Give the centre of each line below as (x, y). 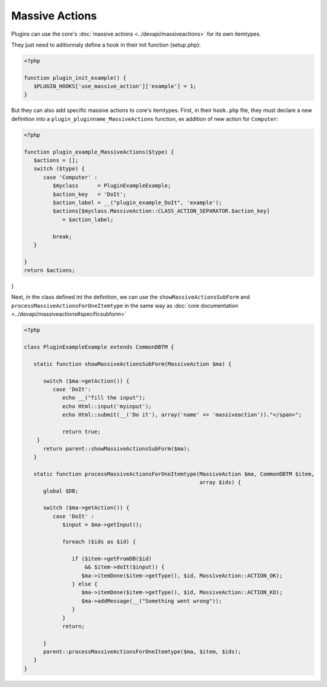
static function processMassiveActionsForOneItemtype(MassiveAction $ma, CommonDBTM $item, (174, 474)
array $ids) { (220, 483)
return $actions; (50, 270)
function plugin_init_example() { (75, 78)
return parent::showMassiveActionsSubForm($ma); (117, 448)
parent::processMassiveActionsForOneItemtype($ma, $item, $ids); (142, 652)
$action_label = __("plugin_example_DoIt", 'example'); (137, 202)
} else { (85, 584)
